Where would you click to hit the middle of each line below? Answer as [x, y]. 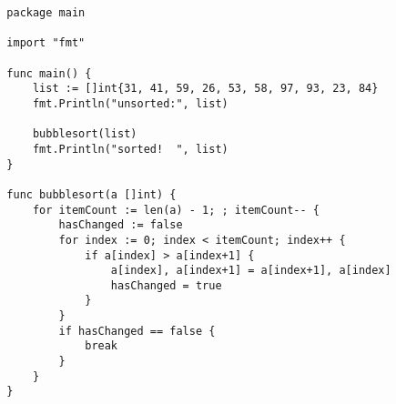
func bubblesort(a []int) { [91, 194]
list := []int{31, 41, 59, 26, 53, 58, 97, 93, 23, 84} [205, 89]
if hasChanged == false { [137, 331]
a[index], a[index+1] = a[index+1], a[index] [251, 271]
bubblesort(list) [85, 134]
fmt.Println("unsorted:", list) [130, 103]
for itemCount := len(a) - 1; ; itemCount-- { [176, 210]
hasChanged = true [166, 285]
